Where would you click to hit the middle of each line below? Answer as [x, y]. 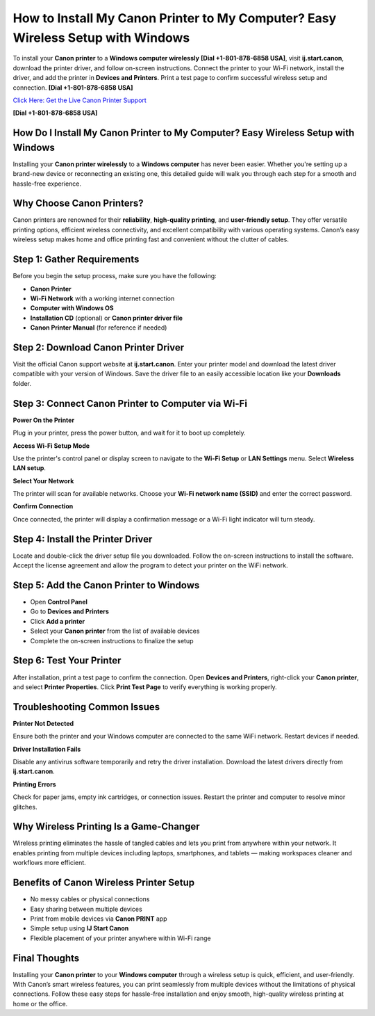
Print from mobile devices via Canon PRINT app [99, 919]
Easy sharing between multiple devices [86, 909]
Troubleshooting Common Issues [86, 707]
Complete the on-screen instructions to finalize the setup [112, 640]
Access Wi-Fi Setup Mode [51, 446]
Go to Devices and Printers [69, 611]
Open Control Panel [59, 602]
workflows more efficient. [49, 863]
